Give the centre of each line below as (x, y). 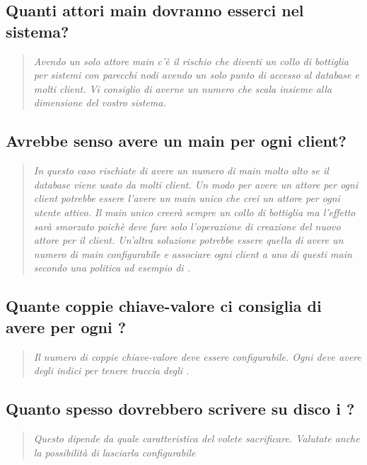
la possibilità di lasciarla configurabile (115, 452)
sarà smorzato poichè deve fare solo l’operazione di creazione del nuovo (187, 226)
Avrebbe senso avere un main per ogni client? (176, 141)
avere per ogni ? (66, 326)
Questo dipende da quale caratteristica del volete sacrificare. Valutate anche (197, 438)
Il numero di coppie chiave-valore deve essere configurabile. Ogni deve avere (197, 356)
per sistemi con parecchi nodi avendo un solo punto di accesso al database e (196, 75)
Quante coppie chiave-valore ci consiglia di (164, 306)
